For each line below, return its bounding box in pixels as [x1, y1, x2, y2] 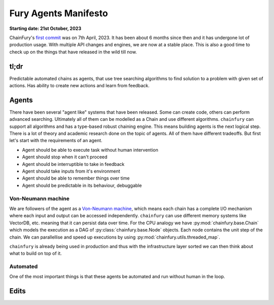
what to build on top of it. [9, 250, 62, 256]
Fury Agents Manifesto [9, 8, 109, 19]
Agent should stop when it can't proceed [22, 154, 108, 160]
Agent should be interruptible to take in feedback [22, 161, 125, 167]
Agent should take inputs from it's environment [22, 168, 120, 175]
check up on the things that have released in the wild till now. [9, 49, 137, 55]
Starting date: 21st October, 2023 [9, 25, 81, 31]
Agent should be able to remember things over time [22, 175, 130, 181]
